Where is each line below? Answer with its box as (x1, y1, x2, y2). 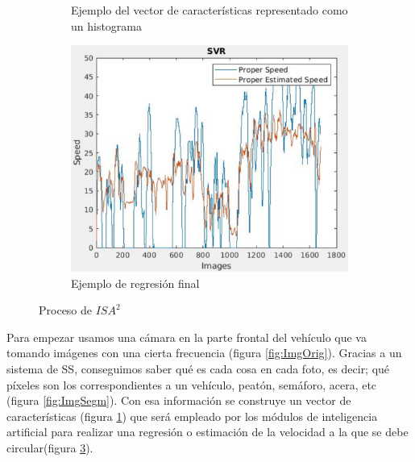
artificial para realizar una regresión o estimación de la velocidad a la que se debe (6, 423, 409, 440)
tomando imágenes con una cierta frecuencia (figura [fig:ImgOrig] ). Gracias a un (6, 344, 402, 361)
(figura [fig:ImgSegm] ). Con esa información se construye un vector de (6, 392, 351, 409)
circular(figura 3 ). (6, 439, 93, 456)
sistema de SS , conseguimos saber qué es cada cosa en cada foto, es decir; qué (6, 360, 390, 377)
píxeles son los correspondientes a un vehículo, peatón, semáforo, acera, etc (6, 376, 377, 393)
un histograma (71, 17, 143, 34)
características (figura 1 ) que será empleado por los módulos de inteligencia (6, 407, 378, 424)
